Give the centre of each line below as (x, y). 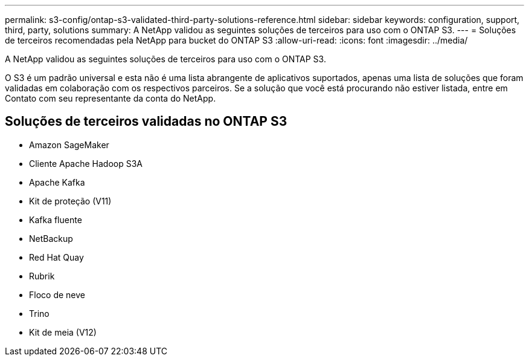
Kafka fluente (56, 220)
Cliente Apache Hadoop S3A (86, 163)
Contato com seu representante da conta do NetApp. (111, 98)
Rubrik (42, 276)
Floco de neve (57, 294)
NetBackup (51, 238)
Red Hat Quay (56, 257)
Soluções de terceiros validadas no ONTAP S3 (146, 122)
